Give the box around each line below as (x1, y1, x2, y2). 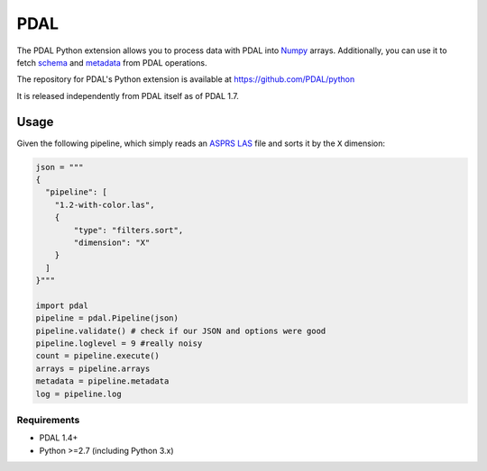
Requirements (16, 414, 80, 426)
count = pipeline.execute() (35, 351, 160, 361)
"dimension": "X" (73, 237, 151, 248)
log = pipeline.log (35, 388, 122, 399)
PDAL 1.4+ (39, 432, 78, 443)
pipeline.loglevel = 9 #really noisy (35, 339, 203, 349)
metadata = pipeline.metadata (35, 376, 170, 386)
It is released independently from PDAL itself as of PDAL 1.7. (16, 90, 239, 101)
